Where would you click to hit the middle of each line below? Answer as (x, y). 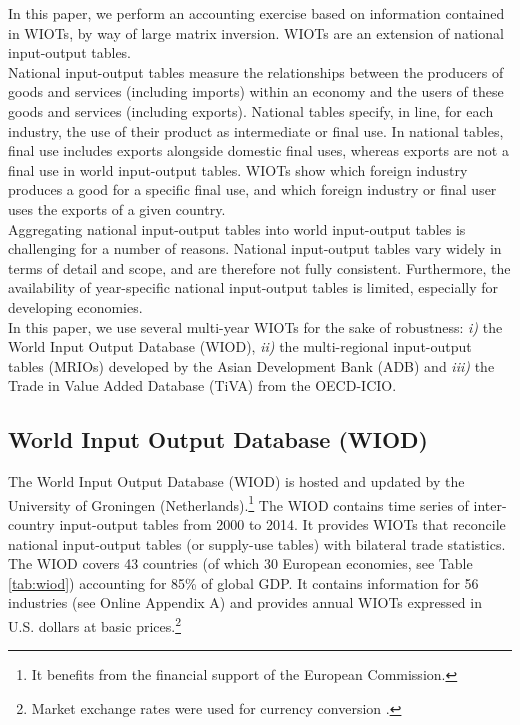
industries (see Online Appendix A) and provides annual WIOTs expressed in (245, 602)
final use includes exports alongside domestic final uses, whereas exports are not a (258, 150)
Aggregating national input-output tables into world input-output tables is (237, 228)
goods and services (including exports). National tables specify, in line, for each (251, 110)
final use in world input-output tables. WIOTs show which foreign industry (238, 169)
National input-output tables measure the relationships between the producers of (256, 71)
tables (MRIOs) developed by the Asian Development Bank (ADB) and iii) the (251, 365)
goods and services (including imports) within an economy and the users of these (256, 91)
